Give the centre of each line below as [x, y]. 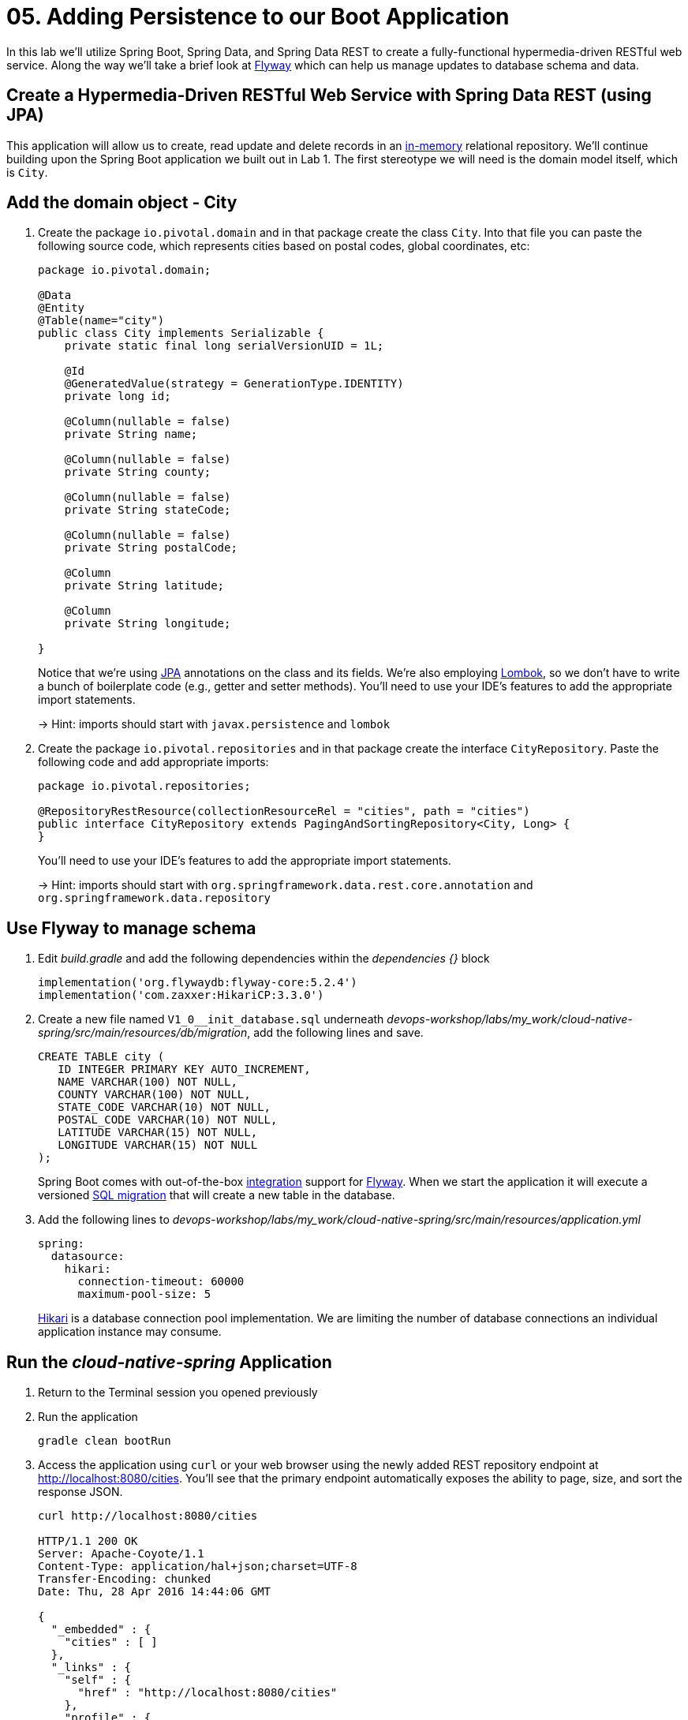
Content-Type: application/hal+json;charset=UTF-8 [198, 1567]
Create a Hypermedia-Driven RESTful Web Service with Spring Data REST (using [329, 95]
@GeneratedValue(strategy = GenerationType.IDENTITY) [234, 384]
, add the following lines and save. [335, 1033]
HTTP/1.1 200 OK [88, 1541]
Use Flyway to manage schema [131, 928]
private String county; [138, 472]
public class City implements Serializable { [181, 333]
